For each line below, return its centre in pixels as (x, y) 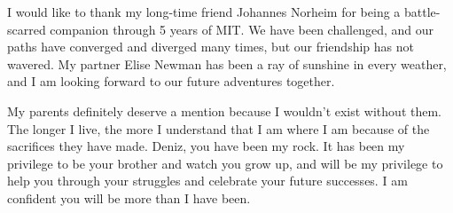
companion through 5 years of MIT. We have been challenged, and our (242, 29)
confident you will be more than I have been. (129, 197)
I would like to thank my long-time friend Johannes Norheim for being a (204, 12)
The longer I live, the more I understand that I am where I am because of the (219, 128)
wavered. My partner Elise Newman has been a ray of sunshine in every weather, (227, 63)
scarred (27, 29)
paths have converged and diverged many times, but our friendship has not (211, 47)
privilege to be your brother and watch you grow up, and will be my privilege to (225, 163)
